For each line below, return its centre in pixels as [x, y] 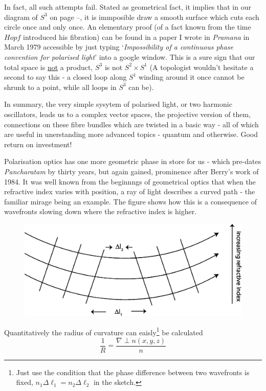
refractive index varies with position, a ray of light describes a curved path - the [130, 191]
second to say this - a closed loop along [65, 77]
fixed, [25, 382]
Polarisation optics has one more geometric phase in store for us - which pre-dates [133, 161]
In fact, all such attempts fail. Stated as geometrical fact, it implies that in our [128, 7]
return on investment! [38, 144]
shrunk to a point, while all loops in [60, 87]
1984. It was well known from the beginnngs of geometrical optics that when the [130, 181]
